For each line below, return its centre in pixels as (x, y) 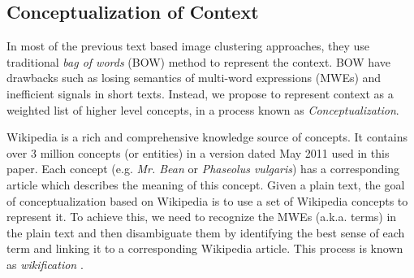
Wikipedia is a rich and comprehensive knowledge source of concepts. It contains (207, 137)
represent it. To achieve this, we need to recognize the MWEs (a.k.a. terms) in (202, 217)
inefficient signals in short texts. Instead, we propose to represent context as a (200, 93)
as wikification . (45, 264)
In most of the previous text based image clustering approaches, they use (188, 46)
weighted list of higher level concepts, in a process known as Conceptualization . (203, 109)
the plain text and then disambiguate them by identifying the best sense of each (206, 232)
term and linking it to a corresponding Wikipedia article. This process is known (205, 248)
